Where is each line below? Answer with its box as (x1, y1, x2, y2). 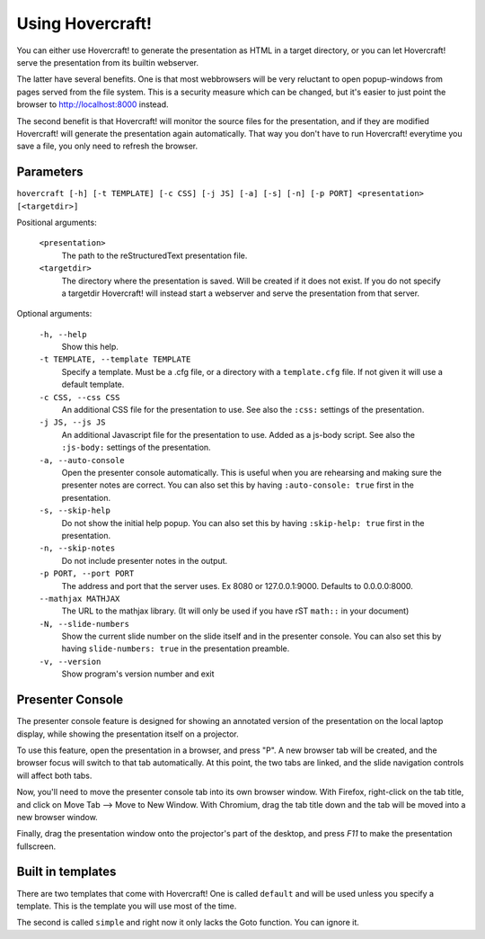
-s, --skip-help (39, 505, 111, 516)
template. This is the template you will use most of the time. (16, 900, 237, 911)
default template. (61, 379, 125, 390)
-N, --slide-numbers (39, 619, 130, 629)
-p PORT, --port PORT (39, 568, 135, 579)
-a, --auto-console (39, 455, 125, 465)
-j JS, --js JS (39, 417, 107, 427)
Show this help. (61, 342, 119, 353)
